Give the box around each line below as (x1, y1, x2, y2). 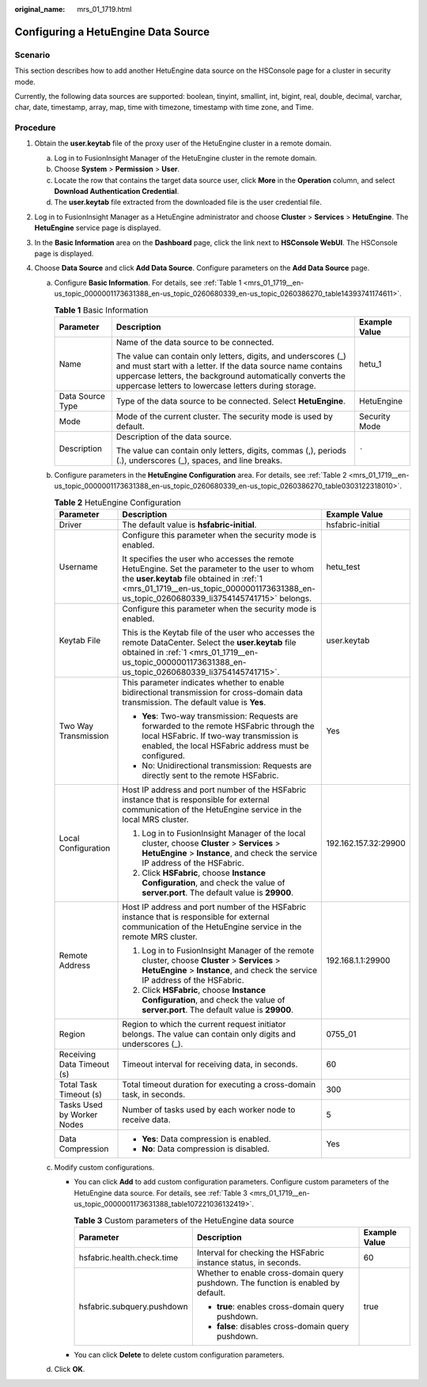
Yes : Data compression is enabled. (142, 1134, 272, 1145)
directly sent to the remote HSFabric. (142, 770, 279, 781)
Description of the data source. (115, 431, 232, 442)
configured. (142, 750, 186, 761)
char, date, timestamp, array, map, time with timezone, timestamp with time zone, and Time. (14, 103, 314, 112)
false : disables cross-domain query (216, 1321, 350, 1332)
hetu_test (326, 562, 361, 573)
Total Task (59, 1079, 98, 1090)
